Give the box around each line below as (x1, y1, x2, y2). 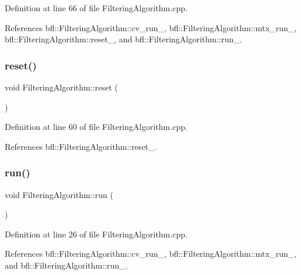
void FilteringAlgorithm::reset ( (5, 81, 118, 93)
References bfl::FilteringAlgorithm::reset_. (5, 140, 157, 152)
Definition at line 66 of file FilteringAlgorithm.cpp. (5, 2, 188, 14)
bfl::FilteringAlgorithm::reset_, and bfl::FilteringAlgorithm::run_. (5, 33, 242, 45)
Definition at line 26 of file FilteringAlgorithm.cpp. (5, 227, 188, 240)
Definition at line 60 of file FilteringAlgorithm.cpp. (5, 120, 188, 133)
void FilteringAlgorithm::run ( (5, 188, 113, 200)
